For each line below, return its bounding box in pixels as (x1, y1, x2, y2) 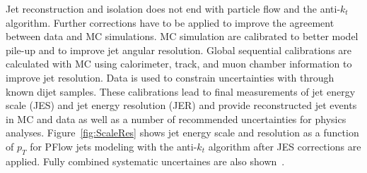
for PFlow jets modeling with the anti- (30, 139, 197, 153)
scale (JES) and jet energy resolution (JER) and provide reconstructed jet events (6, 98, 357, 113)
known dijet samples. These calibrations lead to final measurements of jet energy (6, 84, 356, 98)
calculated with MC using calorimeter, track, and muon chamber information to (6, 56, 352, 71)
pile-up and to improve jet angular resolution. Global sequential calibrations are (6, 42, 352, 57)
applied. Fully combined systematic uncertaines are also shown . (6, 153, 285, 168)
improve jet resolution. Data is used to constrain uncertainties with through (6, 70, 334, 84)
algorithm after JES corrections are (208, 139, 361, 153)
